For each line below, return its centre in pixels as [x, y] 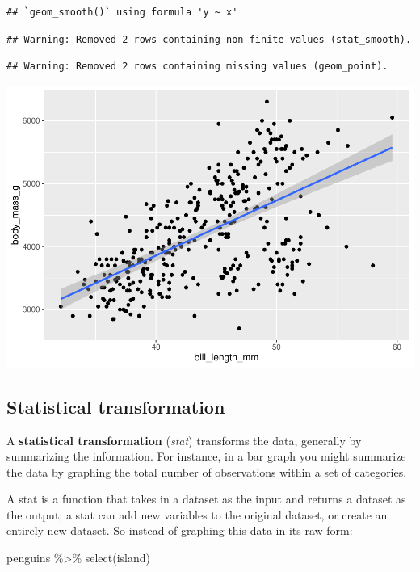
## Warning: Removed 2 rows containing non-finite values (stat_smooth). [209, 39]
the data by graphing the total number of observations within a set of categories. [207, 471]
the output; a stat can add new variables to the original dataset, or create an [197, 514]
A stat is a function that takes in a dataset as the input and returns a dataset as [206, 499]
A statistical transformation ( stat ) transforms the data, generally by [184, 440]
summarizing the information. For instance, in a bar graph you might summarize [206, 456]
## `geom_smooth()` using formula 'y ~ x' [122, 12]
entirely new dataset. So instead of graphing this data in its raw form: [180, 530]
